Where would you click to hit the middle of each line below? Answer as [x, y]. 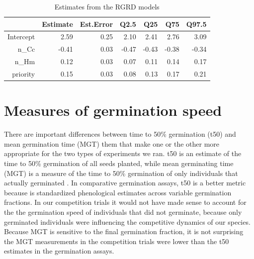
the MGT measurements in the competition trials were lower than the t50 [117, 241]
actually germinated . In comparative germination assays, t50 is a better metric [125, 183]
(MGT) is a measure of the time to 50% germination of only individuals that [121, 173]
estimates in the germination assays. [59, 251]
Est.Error [96, 24]
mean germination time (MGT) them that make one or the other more [112, 143]
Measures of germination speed [113, 110]
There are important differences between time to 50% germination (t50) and [120, 134]
